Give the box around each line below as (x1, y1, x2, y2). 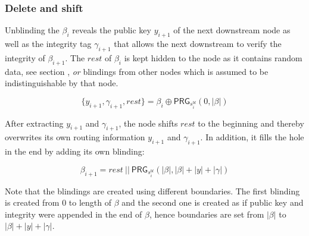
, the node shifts (118, 117, 178, 129)
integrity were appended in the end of (5, 207, 142, 220)
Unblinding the (5, 24, 60, 36)
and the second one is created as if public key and (121, 196, 304, 209)
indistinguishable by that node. (5, 77, 118, 89)
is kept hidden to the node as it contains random (124, 51, 302, 64)
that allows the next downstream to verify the (114, 37, 282, 50)
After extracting (5, 117, 64, 129)
